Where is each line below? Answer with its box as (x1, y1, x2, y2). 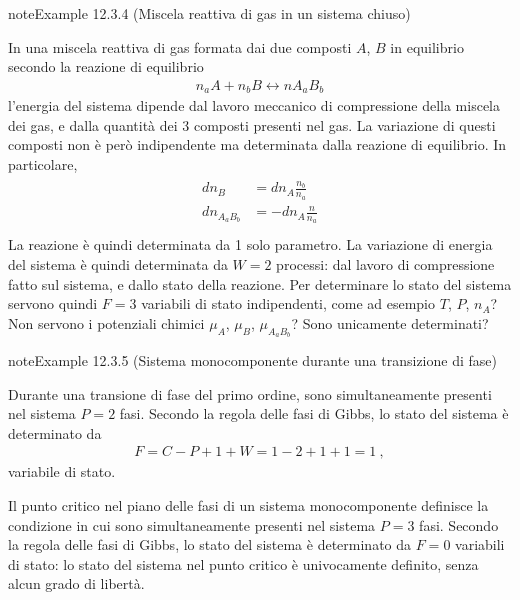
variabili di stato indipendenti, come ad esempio (141, 293, 436, 314)
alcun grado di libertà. (8, 573, 145, 594)
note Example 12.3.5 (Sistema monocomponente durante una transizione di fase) (8, 350, 497, 371)
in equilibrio (390, 36, 464, 57)
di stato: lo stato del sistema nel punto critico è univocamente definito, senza (8, 553, 479, 574)
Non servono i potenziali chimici (8, 312, 205, 333)
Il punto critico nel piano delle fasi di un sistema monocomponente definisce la (8, 495, 489, 516)
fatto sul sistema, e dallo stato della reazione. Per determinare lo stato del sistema (8, 273, 512, 294)
